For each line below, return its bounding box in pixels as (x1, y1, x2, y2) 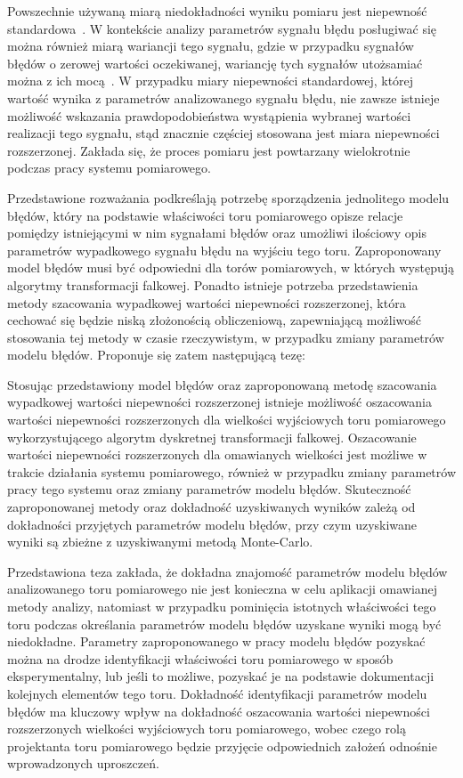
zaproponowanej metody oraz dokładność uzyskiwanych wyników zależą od (7, 498, 416, 516)
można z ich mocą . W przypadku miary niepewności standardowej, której (7, 71, 414, 90)
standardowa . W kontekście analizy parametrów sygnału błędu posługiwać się (7, 19, 437, 37)
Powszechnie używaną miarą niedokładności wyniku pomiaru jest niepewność (7, 2, 427, 20)
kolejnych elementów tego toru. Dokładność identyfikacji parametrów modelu (7, 684, 427, 702)
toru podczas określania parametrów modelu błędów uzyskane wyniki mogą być (7, 614, 442, 633)
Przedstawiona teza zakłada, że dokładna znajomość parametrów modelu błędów (7, 562, 448, 580)
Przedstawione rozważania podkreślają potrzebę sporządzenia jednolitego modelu (7, 188, 450, 207)
